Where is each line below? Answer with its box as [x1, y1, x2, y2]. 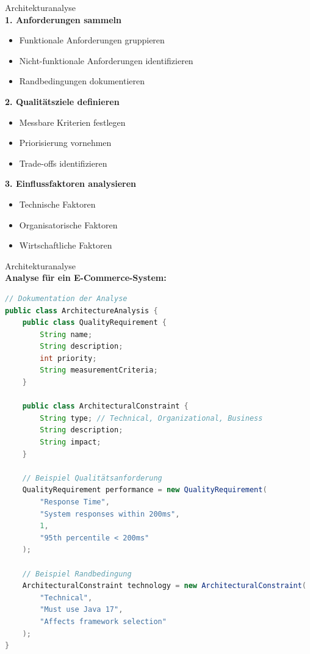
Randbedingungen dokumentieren [19, 74, 145, 87]
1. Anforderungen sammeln [5, 13, 121, 26]
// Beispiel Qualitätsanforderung [22, 473, 162, 482]
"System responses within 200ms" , [40, 509, 180, 518]
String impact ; [40, 438, 101, 447]
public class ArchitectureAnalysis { [5, 306, 158, 315]
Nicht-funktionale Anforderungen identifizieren [19, 54, 193, 67]
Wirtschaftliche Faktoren [19, 239, 112, 252]
